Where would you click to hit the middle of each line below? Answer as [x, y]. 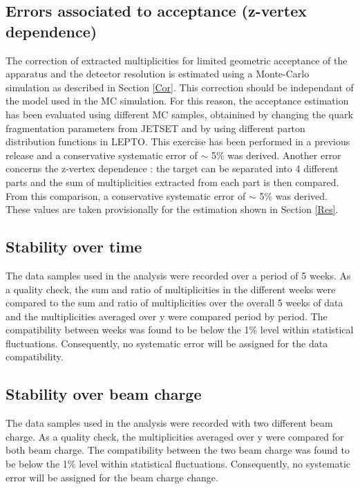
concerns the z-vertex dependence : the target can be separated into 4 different [172, 168]
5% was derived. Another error [276, 155]
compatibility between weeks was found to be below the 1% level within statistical [180, 330]
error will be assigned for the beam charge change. [112, 477]
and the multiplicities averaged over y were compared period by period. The [167, 316]
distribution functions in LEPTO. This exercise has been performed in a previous [178, 141]
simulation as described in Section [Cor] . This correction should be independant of [180, 87]
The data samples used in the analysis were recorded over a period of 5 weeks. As [178, 275]
